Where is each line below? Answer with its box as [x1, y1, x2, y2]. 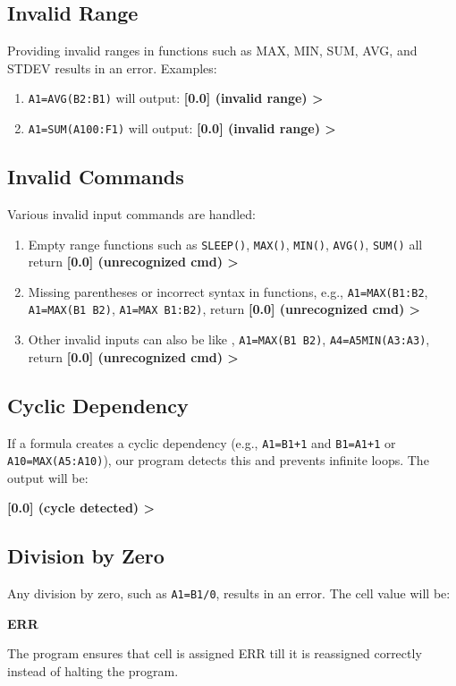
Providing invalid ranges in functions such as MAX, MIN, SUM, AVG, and [7, 41, 418, 60]
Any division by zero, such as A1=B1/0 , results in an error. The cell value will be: [7, 584, 451, 603]
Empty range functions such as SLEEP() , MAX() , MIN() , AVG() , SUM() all [28, 234, 423, 253]
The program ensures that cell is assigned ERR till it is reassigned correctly [7, 644, 422, 663]
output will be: [7, 468, 89, 487]
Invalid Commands [7, 163, 184, 191]
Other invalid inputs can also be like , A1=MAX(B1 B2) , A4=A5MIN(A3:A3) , [28, 330, 430, 349]
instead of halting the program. [7, 662, 179, 681]
